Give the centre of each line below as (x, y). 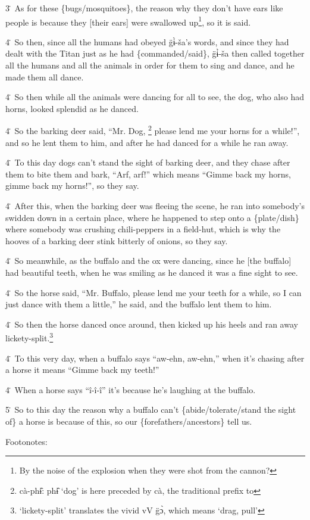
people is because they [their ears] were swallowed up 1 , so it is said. (128, 21)
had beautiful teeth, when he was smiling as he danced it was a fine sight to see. (152, 272)
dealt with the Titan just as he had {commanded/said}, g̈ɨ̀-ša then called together (155, 53)
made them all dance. (45, 77)
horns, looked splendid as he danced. (72, 108)
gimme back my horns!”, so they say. (72, 186)
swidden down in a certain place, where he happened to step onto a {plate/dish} (152, 217)
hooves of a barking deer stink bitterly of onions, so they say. (117, 240)
